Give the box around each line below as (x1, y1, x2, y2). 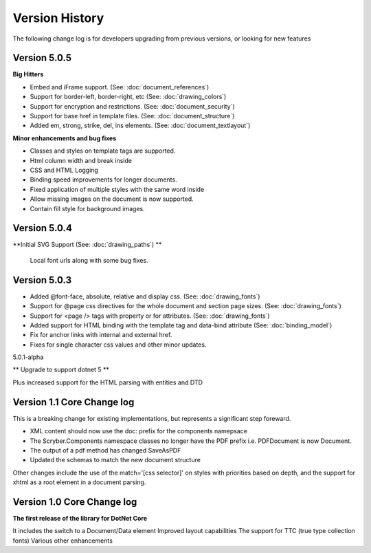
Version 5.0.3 (12, 274, 72, 285)
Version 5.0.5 (12, 52, 72, 64)
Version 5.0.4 (12, 222, 72, 234)
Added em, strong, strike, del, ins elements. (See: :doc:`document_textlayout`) (30, 121, 251, 130)
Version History (12, 10, 104, 25)
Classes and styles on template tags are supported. (30, 147, 176, 155)
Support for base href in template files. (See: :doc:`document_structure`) (30, 112, 235, 120)
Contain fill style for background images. (30, 204, 146, 213)
